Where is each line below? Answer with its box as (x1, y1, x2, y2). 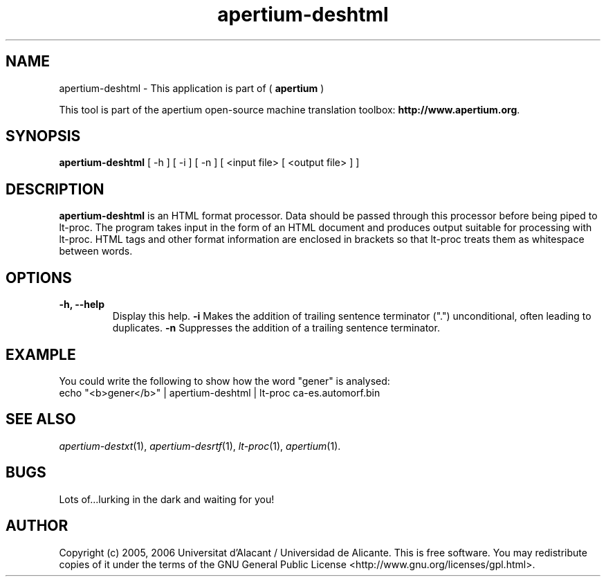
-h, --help (59, 298, 104, 311)
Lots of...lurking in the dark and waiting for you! (59, 493, 275, 505)
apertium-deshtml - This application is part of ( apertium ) (59, 82, 324, 94)
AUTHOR (6, 517, 68, 535)
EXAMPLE (6, 345, 76, 363)
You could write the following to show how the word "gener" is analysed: (59, 374, 390, 387)
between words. (59, 245, 133, 257)
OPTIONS (6, 269, 72, 287)
